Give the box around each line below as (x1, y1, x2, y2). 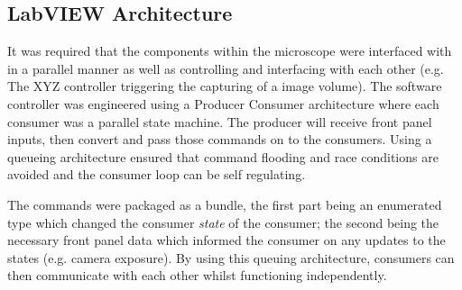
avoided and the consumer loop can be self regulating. (7, 165, 306, 184)
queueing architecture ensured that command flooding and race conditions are (7, 147, 439, 166)
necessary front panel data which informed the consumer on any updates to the (7, 231, 446, 249)
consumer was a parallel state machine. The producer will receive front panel (7, 112, 432, 131)
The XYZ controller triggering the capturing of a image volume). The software (7, 77, 442, 95)
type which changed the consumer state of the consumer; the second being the (7, 213, 439, 231)
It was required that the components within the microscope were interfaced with (7, 41, 452, 60)
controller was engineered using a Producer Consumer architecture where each (7, 94, 439, 113)
